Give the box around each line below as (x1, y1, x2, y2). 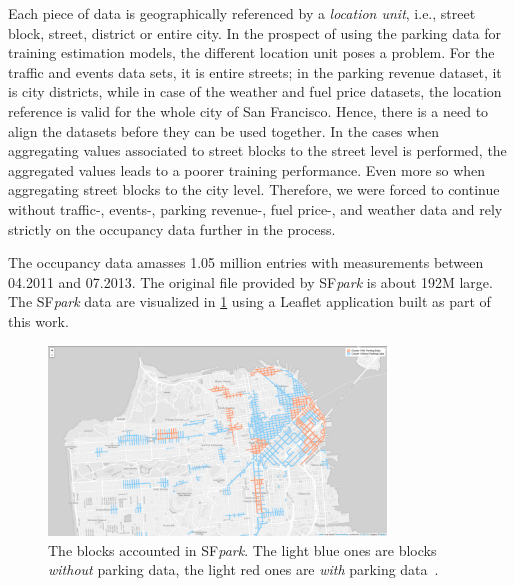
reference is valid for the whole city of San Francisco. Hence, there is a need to (8, 100, 489, 121)
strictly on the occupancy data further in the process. (8, 218, 336, 239)
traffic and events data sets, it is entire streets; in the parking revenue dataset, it (8, 61, 502, 82)
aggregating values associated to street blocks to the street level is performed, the (8, 140, 507, 161)
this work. (8, 310, 69, 331)
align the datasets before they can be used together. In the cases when (8, 120, 439, 141)
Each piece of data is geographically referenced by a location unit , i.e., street (8, 3, 476, 23)
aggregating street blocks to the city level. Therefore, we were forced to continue (8, 179, 500, 200)
